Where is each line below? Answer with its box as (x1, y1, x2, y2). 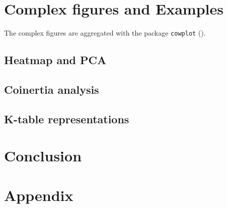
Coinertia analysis (4, 81, 99, 97)
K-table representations (4, 111, 129, 126)
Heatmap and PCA (4, 52, 107, 68)
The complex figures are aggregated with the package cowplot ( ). (4, 28, 206, 38)
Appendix (4, 184, 73, 205)
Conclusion (4, 145, 82, 166)
